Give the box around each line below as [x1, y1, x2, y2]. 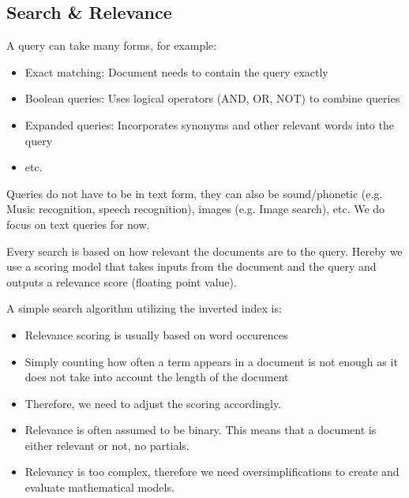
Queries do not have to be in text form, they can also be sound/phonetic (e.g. [6, 185, 383, 201]
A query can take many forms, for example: [6, 37, 217, 54]
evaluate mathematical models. [24, 479, 174, 496]
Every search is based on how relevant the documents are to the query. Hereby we [6, 242, 403, 259]
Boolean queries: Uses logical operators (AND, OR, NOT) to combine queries [24, 90, 400, 107]
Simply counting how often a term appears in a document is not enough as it [24, 353, 398, 369]
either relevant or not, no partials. [24, 436, 189, 453]
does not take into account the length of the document [24, 369, 289, 385]
